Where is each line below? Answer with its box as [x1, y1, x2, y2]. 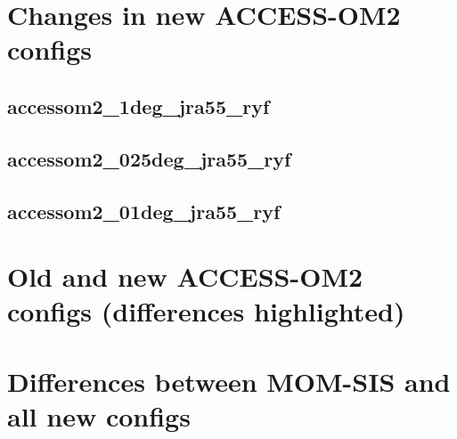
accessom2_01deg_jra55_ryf [7, 197, 281, 224]
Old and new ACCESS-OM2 [7, 258, 363, 295]
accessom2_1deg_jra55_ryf [7, 92, 270, 119]
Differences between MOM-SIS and [7, 362, 451, 399]
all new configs [7, 397, 191, 434]
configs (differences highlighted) [7, 293, 405, 329]
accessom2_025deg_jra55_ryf [7, 144, 291, 172]
